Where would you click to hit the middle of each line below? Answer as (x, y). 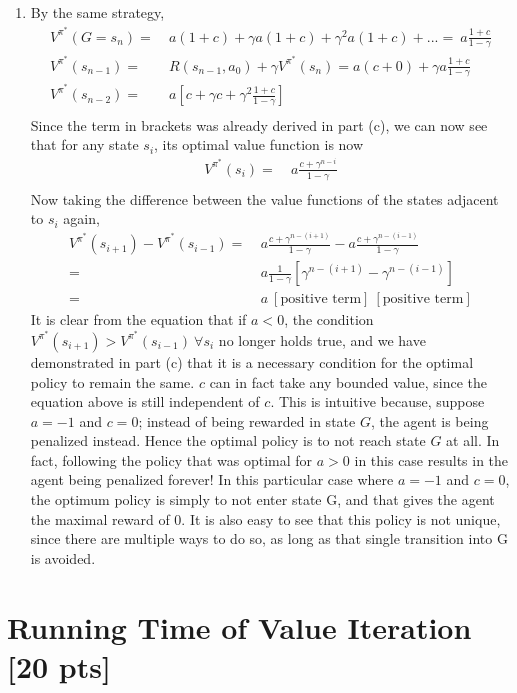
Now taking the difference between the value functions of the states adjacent (264, 198)
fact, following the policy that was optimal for (171, 459)
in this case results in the (431, 459)
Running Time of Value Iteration (239, 626)
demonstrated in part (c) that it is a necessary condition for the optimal (252, 361)
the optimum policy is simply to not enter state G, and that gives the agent (262, 499)
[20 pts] (59, 665)
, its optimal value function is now (259, 144)
